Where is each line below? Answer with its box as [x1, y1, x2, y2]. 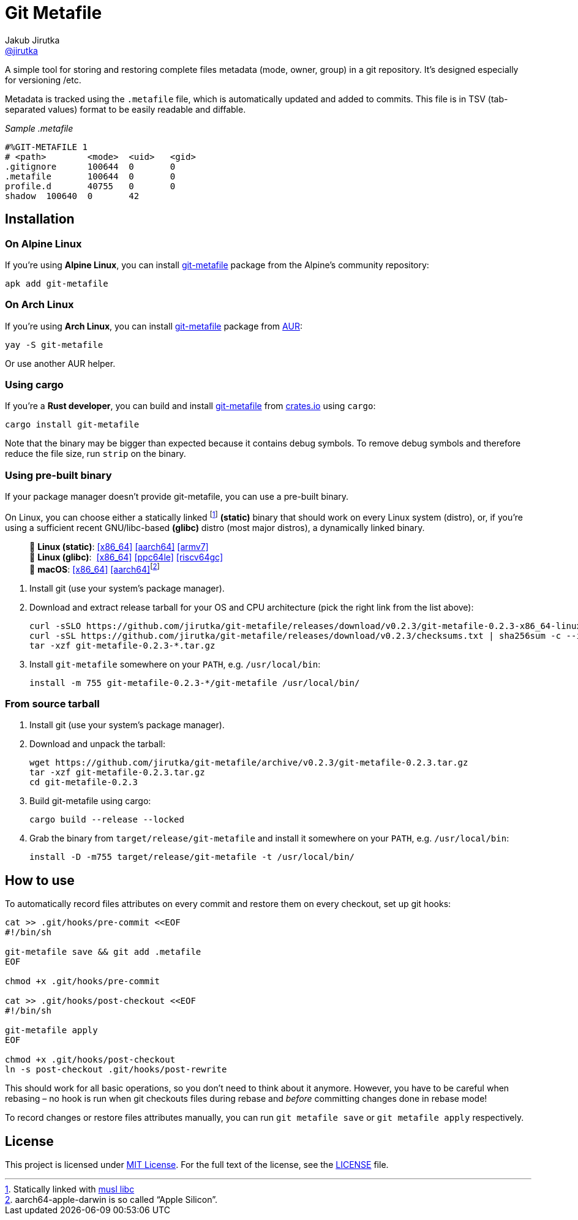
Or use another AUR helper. [5, 358, 116, 369]
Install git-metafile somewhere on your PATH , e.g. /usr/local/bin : [29, 658, 321, 669]
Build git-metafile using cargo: [29, 796, 151, 807]
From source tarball [5, 697, 100, 710]
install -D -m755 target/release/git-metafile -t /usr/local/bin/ [29, 852, 355, 862]
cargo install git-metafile [5, 420, 140, 430]
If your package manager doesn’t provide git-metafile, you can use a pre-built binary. [5, 491, 349, 502]
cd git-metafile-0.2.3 [29, 777, 138, 788]
